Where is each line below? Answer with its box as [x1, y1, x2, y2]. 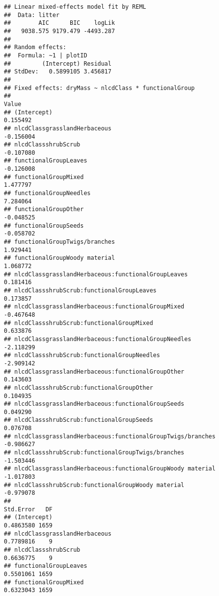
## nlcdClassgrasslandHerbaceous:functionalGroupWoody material [4, 465, 216, 472]
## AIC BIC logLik [4, 19, 115, 27]
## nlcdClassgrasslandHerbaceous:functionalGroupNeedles [4, 335, 191, 343]
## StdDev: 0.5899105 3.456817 [4, 68, 111, 75]
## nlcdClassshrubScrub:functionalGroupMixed [4, 319, 153, 326]
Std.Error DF [4, 506, 53, 513]
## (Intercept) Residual [4, 60, 111, 67]
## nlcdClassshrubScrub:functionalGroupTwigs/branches [4, 449, 185, 456]
